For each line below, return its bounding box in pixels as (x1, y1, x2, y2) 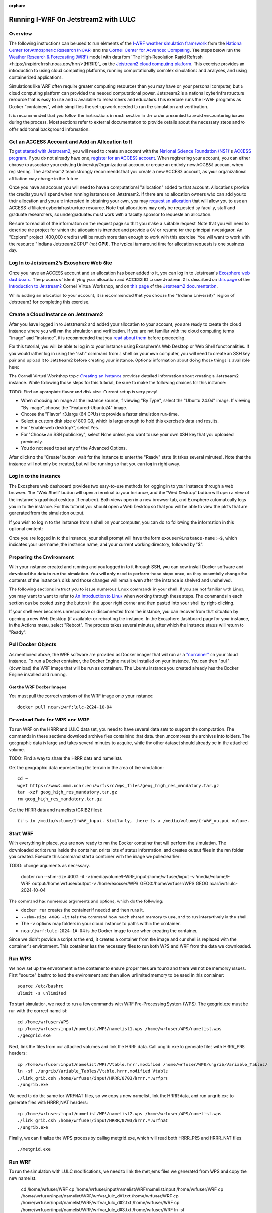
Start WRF (9, 830, 34, 836)
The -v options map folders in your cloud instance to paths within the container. (21, 921, 181, 927)
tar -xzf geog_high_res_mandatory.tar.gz (17, 789, 117, 795)
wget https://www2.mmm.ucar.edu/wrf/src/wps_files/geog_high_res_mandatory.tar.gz (17, 783, 219, 788)
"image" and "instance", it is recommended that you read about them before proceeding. (9, 335, 186, 341)
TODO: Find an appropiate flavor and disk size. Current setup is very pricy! (9, 389, 158, 394)
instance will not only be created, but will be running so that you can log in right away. (9, 461, 181, 467)
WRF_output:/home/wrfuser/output (21, 881, 91, 886)
